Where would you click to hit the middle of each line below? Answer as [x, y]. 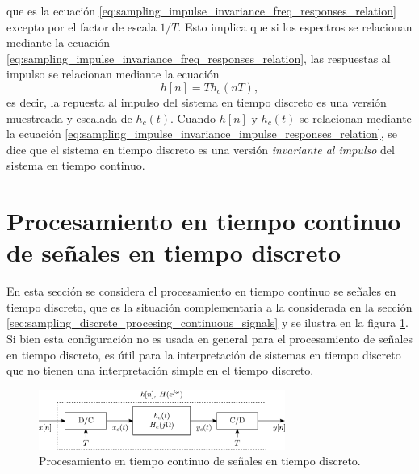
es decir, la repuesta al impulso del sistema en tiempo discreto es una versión [197, 101]
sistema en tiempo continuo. [76, 165]
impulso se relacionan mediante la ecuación [113, 74]
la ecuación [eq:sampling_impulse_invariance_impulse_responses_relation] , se [202, 134]
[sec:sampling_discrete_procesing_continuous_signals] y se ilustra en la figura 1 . [207, 323]
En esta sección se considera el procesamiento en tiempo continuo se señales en [201, 291]
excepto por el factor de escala [82, 26]
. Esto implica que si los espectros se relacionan [295, 26]
